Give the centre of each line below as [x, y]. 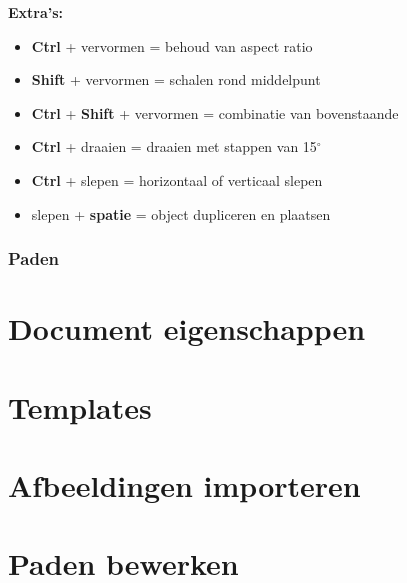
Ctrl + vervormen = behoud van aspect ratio [172, 45]
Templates [80, 406]
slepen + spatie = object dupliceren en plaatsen [181, 213]
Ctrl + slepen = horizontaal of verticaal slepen [177, 179]
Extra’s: [36, 12]
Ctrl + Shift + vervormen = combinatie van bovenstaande [215, 112]
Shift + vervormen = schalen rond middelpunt [176, 79]
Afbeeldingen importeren [184, 484]
